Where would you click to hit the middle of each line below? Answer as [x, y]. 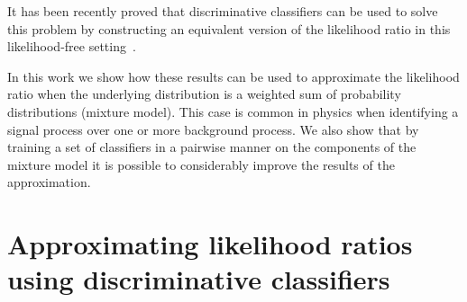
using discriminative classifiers [199, 279]
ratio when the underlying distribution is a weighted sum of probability [204, 94]
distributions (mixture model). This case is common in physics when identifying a [233, 111]
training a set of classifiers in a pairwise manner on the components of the [212, 147]
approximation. [49, 182]
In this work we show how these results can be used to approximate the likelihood [233, 76]
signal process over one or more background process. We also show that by [213, 129]
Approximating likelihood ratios [210, 244]
